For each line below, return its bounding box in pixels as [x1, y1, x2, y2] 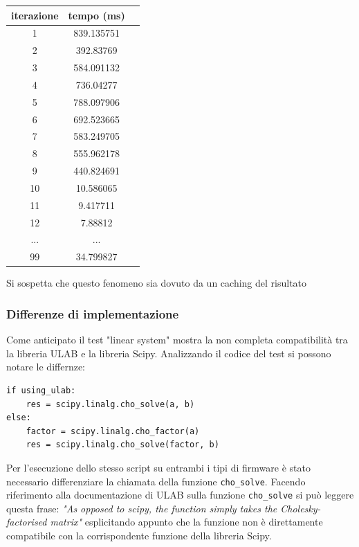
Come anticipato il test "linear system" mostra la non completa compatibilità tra [6, 332, 348, 347]
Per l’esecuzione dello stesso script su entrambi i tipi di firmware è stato [6, 460, 311, 474]
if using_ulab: [6, 386, 76, 395]
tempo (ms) [68, 8, 125, 22]
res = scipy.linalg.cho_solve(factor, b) [26, 440, 219, 450]
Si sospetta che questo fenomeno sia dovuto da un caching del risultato [6, 276, 307, 290]
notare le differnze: [6, 359, 86, 374]
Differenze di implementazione [6, 305, 179, 322]
